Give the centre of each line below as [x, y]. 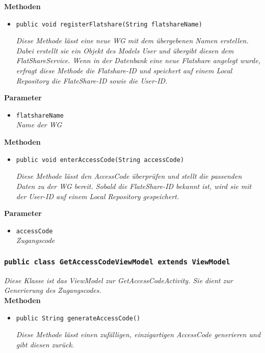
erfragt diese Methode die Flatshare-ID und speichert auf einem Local [124, 71]
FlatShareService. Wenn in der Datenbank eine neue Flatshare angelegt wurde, [138, 60]
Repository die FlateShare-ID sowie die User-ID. [92, 80]
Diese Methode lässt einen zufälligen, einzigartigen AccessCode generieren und [138, 334]
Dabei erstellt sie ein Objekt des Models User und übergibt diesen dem [125, 50]
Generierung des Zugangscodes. [53, 290]
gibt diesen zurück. [45, 344]
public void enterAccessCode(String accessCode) [100, 160]
